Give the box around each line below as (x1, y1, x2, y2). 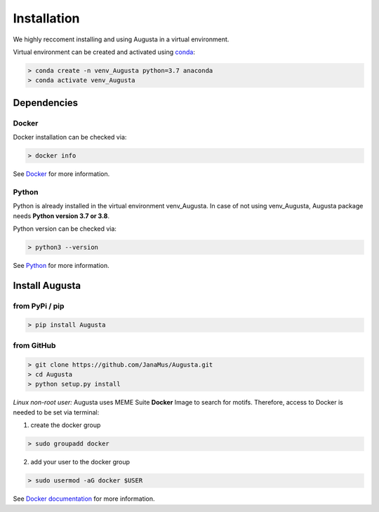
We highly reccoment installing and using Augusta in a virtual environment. (13, 35, 230, 43)
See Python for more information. (13, 261, 110, 269)
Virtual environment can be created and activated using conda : (13, 48, 196, 56)
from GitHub (13, 340, 56, 350)
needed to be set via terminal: (13, 407, 100, 417)
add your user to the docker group (30, 458, 130, 466)
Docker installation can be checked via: (13, 133, 127, 142)
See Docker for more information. (13, 170, 110, 178)
